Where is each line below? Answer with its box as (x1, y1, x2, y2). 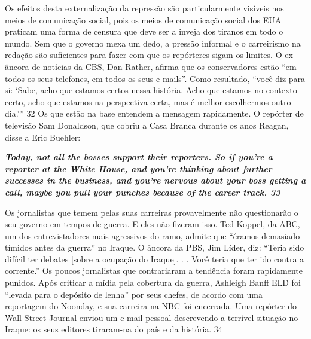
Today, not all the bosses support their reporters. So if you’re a (5, 151, 273, 163)
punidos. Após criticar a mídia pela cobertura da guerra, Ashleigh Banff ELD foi (5, 276, 301, 289)
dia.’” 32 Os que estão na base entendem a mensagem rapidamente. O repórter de (5, 107, 304, 120)
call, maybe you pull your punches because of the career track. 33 (5, 185, 280, 198)
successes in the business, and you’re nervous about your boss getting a (5, 174, 306, 187)
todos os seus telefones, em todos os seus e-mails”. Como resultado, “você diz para (5, 72, 306, 84)
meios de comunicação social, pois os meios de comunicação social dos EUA (5, 13, 282, 26)
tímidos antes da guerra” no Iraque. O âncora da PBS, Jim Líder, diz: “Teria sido (5, 241, 304, 254)
